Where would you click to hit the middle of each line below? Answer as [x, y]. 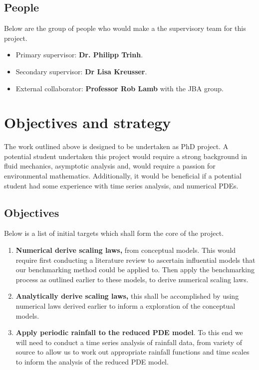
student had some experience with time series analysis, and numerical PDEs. [121, 185]
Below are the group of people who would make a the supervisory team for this [125, 28]
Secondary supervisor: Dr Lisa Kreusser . [81, 71]
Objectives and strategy [88, 122]
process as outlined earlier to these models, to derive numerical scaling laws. [132, 279]
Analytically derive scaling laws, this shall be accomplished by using [127, 296]
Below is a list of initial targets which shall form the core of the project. [114, 233]
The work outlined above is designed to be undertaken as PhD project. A [116, 146]
